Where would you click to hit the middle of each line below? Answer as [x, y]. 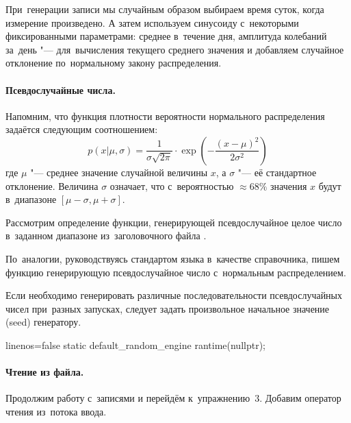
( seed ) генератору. [43, 322]
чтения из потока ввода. [56, 411]
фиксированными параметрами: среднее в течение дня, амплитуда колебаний [166, 36]
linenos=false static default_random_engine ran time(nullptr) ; [135, 345]
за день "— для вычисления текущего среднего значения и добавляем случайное [175, 49]
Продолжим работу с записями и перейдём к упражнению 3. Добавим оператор [173, 398]
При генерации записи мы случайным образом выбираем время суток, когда [165, 9]
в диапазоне [31, 199]
